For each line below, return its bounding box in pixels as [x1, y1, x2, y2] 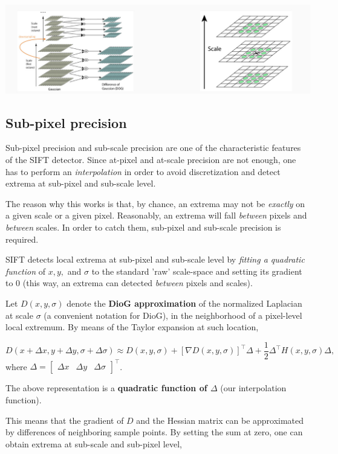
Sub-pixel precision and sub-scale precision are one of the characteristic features [5, 141, 301, 154]
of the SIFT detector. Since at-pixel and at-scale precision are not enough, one [5, 153, 296, 166]
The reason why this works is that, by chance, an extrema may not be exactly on [5, 197, 305, 209]
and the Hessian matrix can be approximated [136, 414, 304, 426]
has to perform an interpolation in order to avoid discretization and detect [5, 165, 281, 177]
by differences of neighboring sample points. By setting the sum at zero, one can [5, 426, 303, 438]
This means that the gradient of [5, 414, 124, 426]
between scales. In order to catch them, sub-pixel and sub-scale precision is [5, 221, 281, 234]
